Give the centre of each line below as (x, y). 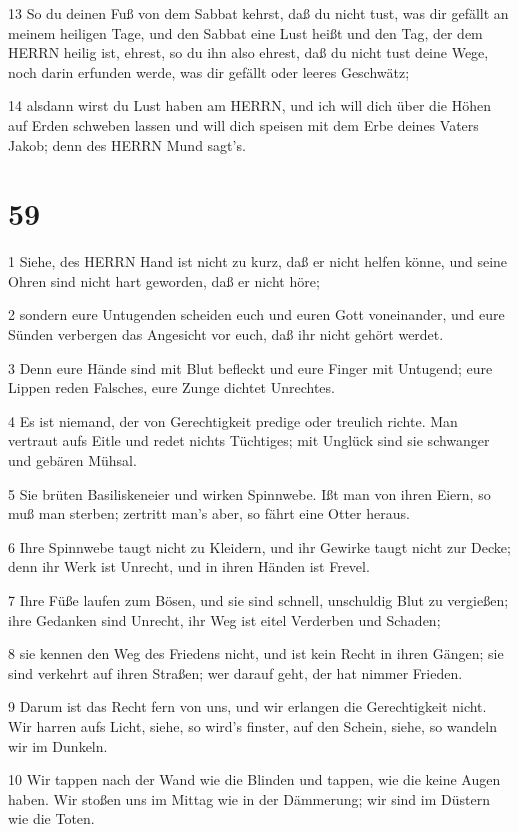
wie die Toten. (51, 818)
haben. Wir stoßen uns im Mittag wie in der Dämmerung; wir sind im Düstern (249, 798)
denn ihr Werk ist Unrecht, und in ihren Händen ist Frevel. (189, 566)
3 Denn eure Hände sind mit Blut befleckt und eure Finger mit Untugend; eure (250, 367)
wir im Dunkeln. (58, 745)
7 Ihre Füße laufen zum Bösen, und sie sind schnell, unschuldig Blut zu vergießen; (258, 600)
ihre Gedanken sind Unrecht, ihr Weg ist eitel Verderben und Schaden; (224, 619)
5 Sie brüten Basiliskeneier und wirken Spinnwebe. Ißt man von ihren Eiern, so (249, 493)
